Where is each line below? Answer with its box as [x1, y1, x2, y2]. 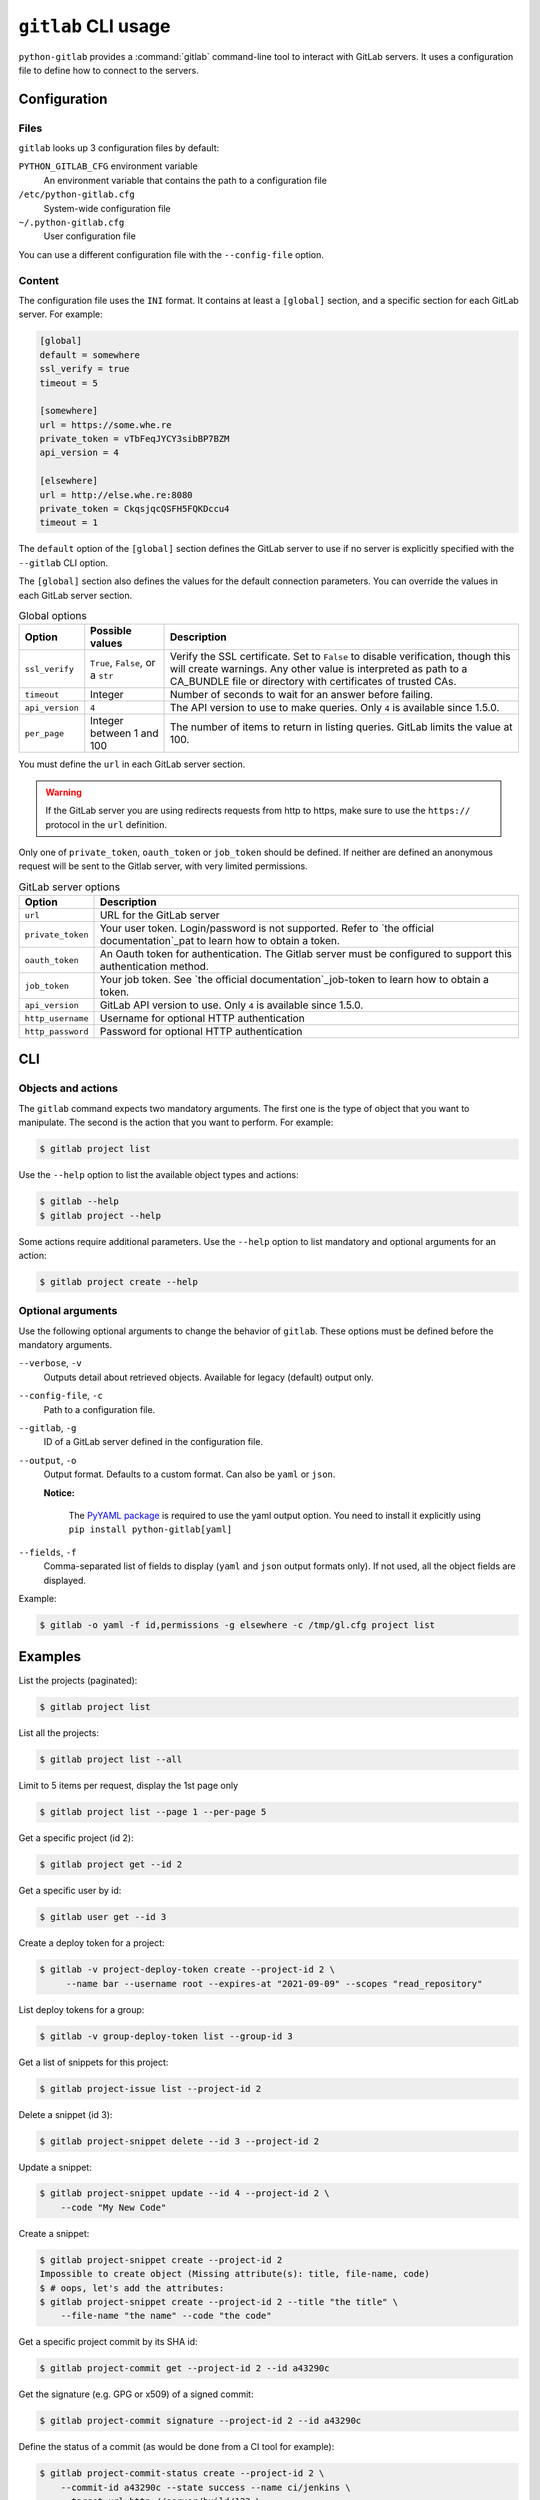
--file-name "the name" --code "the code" [60, 2310, 272, 2322]
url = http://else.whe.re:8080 [39, 489, 194, 500]
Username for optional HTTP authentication [99, 1011, 305, 1025]
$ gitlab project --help [39, 1210, 162, 1221]
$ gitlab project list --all [39, 1754, 183, 1765]
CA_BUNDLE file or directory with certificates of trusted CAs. [170, 675, 457, 689]
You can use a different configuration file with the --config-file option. [18, 248, 324, 260]
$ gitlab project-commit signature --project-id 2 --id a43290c [39, 2415, 362, 2427]
